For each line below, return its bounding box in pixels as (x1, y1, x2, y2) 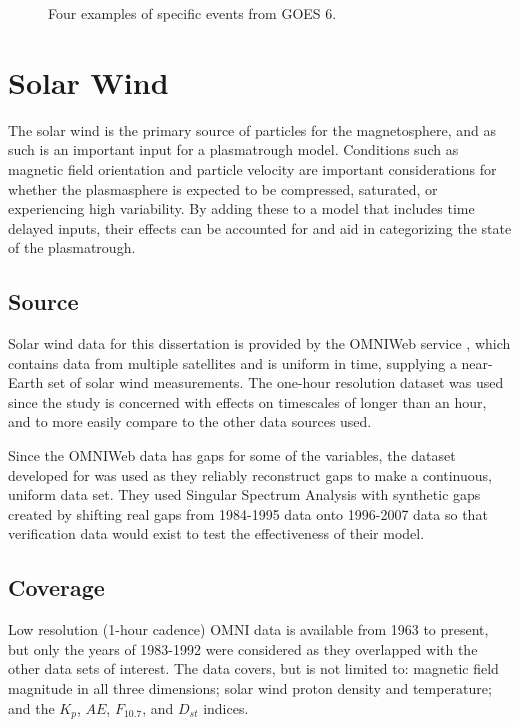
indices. (203, 697, 249, 718)
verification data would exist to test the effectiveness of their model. (8, 523, 425, 544)
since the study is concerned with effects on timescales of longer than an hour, (8, 391, 487, 412)
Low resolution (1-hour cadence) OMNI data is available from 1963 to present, (8, 619, 489, 640)
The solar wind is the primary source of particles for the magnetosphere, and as (8, 119, 496, 140)
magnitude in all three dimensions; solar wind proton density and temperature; (8, 678, 492, 698)
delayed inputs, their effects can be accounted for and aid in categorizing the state (8, 217, 512, 238)
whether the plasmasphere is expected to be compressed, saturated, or (8, 178, 438, 199)
